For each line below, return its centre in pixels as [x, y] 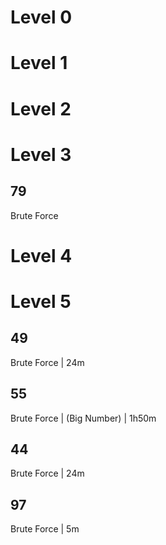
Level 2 [41, 108]
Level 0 [41, 17]
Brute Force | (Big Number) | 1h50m [83, 418]
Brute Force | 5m [45, 529]
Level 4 [41, 255]
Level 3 [41, 154]
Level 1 [39, 63]
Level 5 [41, 301]
